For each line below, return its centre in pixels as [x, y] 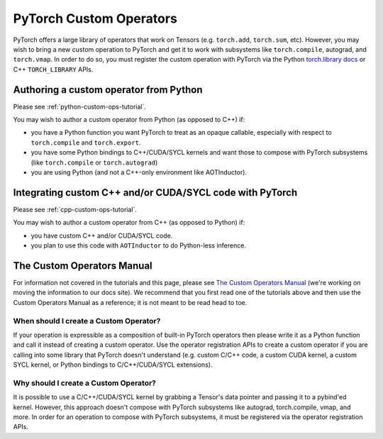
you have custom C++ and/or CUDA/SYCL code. [102, 235]
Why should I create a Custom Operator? [84, 383]
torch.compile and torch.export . [86, 143]
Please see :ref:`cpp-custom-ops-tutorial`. [75, 209]
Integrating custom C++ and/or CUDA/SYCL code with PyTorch [155, 193]
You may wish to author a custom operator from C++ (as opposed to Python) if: [129, 223]
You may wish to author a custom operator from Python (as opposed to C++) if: [129, 120]
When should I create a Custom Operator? [87, 321]
